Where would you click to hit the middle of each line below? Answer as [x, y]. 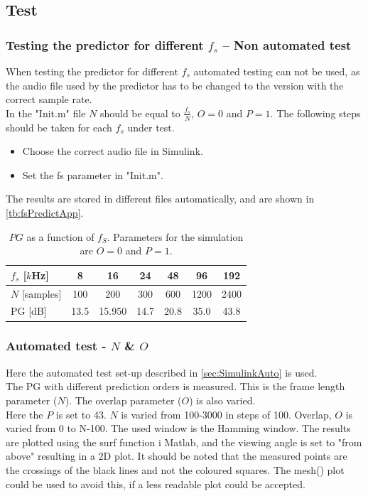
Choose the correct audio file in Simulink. [113, 151]
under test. [151, 127]
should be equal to [140, 113]
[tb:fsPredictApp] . [45, 212]
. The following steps [315, 113]
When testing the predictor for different [92, 71]
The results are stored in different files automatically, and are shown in [160, 199]
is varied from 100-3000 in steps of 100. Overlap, [226, 414]
